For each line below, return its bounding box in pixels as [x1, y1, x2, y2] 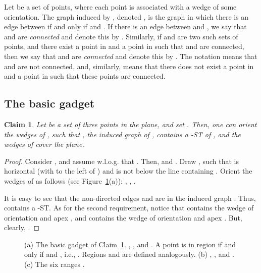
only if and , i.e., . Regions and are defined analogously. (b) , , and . [24, 249, 234, 259]
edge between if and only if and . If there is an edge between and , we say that [4, 21, 247, 32]
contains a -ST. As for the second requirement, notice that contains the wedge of [4, 202, 254, 213]
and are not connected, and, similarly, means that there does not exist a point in [4, 61, 254, 71]
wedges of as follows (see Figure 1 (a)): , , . [4, 175, 136, 186]
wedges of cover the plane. [4, 139, 84, 149]
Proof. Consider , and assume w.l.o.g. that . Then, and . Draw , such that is [4, 155, 239, 166]
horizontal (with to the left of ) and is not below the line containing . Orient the [4, 166, 252, 176]
